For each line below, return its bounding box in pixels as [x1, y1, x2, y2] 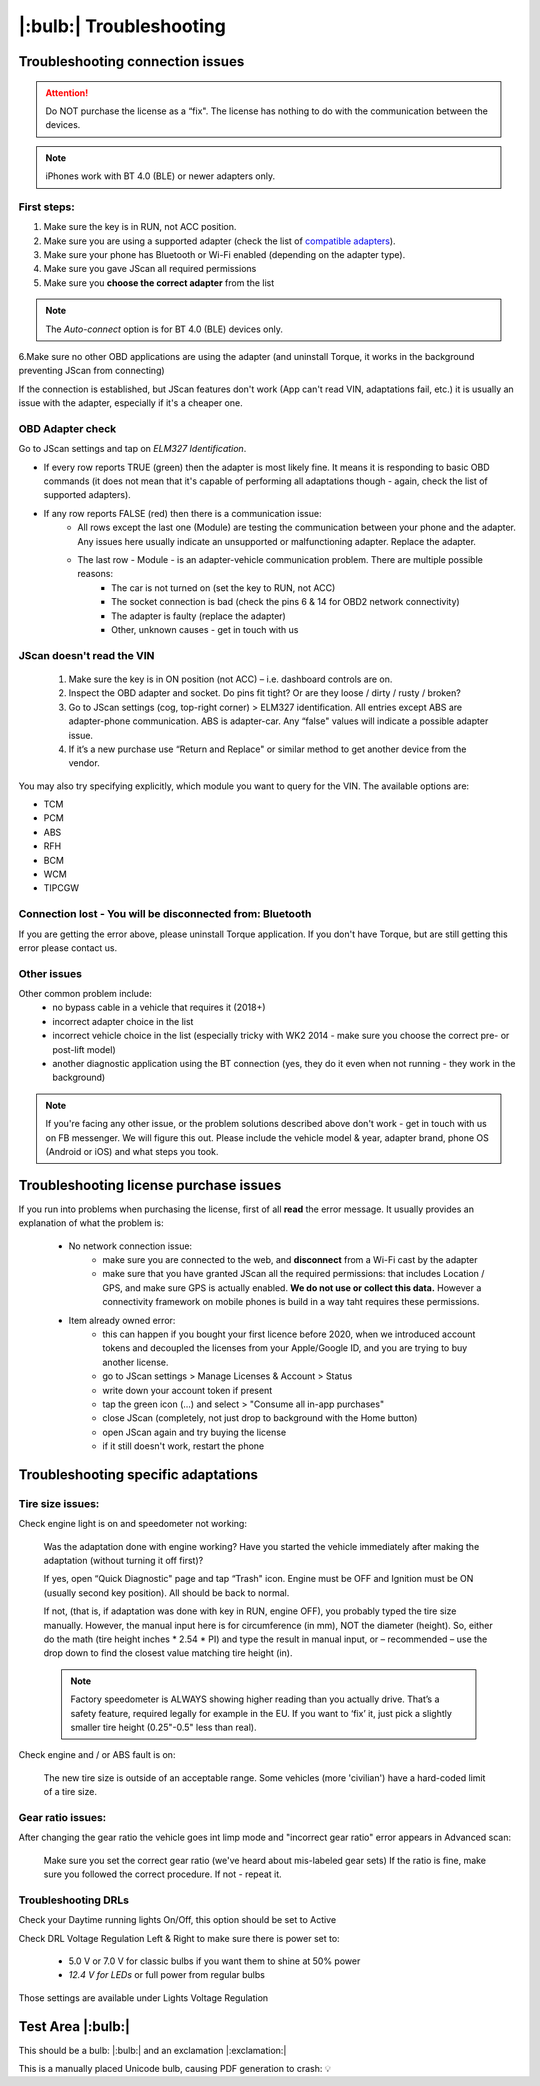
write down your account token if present [102, 1384, 273, 1396]
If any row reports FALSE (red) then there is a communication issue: [43, 507, 322, 519]
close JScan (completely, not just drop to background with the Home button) [102, 1412, 418, 1424]
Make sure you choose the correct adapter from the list [43, 276, 275, 289]
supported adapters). [43, 489, 132, 501]
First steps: [18, 200, 75, 214]
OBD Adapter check [18, 421, 117, 435]
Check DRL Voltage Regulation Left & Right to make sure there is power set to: [18, 1932, 340, 1944]
